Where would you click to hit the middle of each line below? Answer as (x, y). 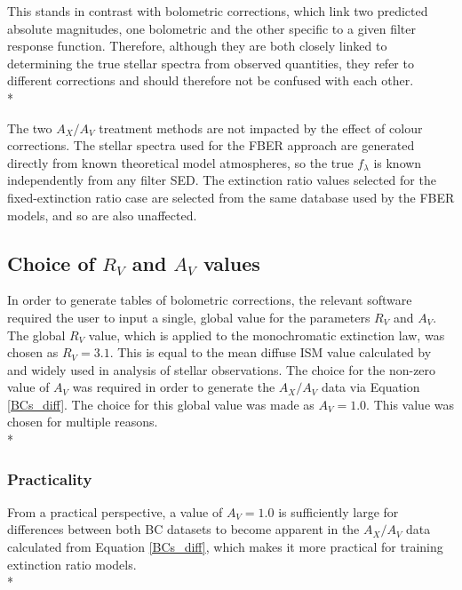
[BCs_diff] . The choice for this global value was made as (161, 404)
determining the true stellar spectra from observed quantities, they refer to (211, 63)
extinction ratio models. (72, 564)
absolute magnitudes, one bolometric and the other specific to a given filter (212, 28)
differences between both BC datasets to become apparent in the (183, 529)
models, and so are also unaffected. (102, 215)
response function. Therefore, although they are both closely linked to (197, 46)
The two (30, 128)
